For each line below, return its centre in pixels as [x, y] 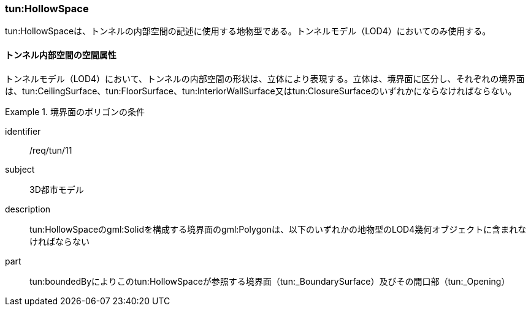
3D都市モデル [57, 189]
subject [20, 169]
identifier [23, 131]
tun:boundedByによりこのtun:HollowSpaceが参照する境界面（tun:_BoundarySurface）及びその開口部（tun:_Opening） [270, 281]
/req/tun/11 [51, 150]
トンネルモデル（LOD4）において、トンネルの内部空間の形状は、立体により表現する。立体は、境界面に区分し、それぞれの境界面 [265, 78]
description [28, 209]
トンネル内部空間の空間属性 [61, 54]
